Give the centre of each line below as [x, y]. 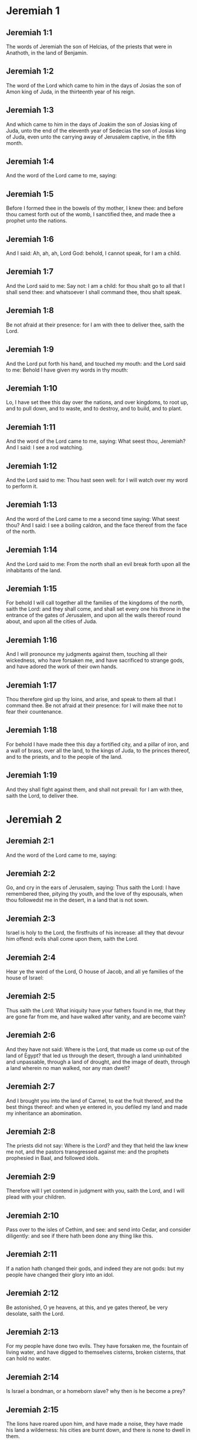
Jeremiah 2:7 [30, 1087]
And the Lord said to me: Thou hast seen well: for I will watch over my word [97, 480]
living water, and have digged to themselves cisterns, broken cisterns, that [96, 1352]
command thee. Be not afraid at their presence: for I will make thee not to [94, 705]
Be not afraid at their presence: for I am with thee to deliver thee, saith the [95, 325]
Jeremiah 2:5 [31, 996]
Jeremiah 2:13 [33, 1332]
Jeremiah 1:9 [30, 350]
